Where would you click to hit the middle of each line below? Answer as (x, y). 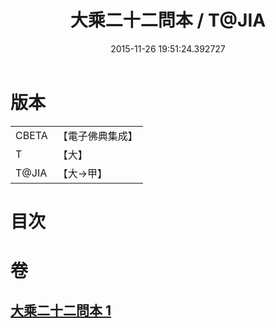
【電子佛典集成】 (97, 136)
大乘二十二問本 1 (61, 311)
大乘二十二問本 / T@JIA (168, 20)
